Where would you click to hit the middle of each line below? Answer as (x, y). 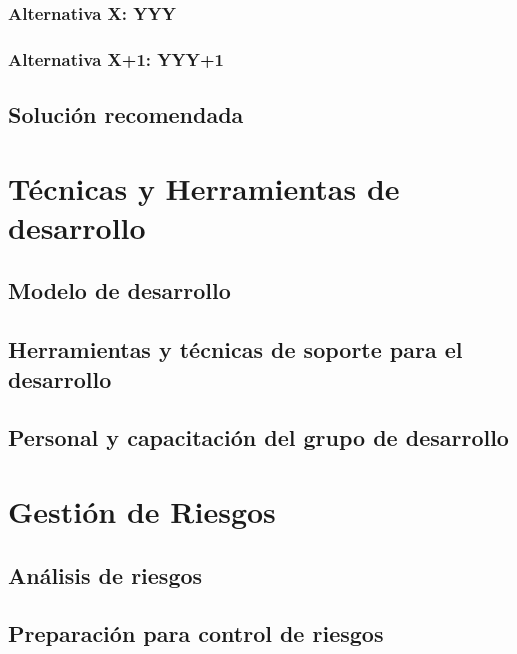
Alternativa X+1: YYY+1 (116, 58)
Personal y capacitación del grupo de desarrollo (258, 437)
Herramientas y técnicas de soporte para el (235, 349)
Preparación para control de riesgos (196, 633)
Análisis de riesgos (105, 574)
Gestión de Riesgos (142, 510)
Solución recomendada (126, 114)
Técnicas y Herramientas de (204, 187)
